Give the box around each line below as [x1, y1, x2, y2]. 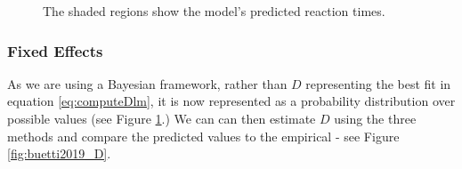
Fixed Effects [7, 39, 103, 61]
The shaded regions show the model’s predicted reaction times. [43, 2, 385, 20]
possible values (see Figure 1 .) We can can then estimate [7, 109, 316, 127]
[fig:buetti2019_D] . [7, 144, 111, 163]
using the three [334, 109, 417, 127]
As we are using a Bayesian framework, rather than [7, 74, 288, 93]
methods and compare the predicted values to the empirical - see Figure [7, 126, 400, 145]
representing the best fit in [305, 74, 451, 93]
